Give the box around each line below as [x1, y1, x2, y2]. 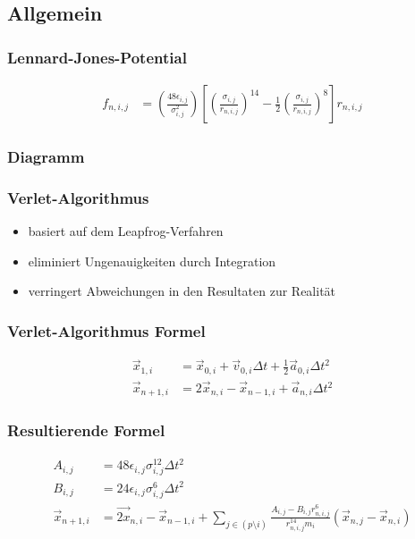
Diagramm [7, 145, 85, 167]
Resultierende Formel [7, 419, 165, 442]
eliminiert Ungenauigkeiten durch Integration [28, 251, 276, 270]
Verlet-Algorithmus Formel [7, 319, 206, 341]
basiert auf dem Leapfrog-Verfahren [28, 222, 224, 240]
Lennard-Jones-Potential [7, 46, 187, 68]
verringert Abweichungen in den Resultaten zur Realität [28, 282, 336, 300]
